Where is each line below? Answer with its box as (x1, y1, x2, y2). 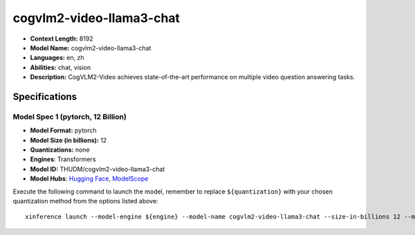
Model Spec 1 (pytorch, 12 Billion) (12, 112, 127, 121)
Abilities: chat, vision (30, 63, 91, 72)
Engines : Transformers (30, 155, 96, 163)
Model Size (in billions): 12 (30, 136, 107, 144)
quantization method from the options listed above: (12, 197, 158, 205)
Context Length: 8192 (30, 34, 93, 43)
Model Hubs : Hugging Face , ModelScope (30, 174, 149, 183)
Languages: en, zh (30, 54, 84, 62)
